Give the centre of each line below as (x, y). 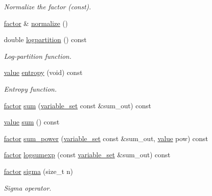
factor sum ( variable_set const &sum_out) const (78, 105)
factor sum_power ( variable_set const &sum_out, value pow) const (106, 138)
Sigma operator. (28, 187)
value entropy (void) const (43, 72)
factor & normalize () (36, 23)
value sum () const (32, 122)
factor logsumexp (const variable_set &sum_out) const (87, 155)
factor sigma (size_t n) (38, 171)
